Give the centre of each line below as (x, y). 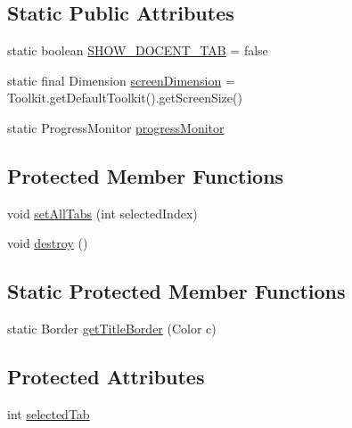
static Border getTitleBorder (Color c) (112, 329)
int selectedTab (49, 413)
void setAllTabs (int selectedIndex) (102, 213)
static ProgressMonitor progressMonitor (116, 127)
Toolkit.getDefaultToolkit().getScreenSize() (125, 98)
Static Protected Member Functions (176, 291)
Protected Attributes (106, 377)
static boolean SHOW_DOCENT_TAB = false (138, 50)
